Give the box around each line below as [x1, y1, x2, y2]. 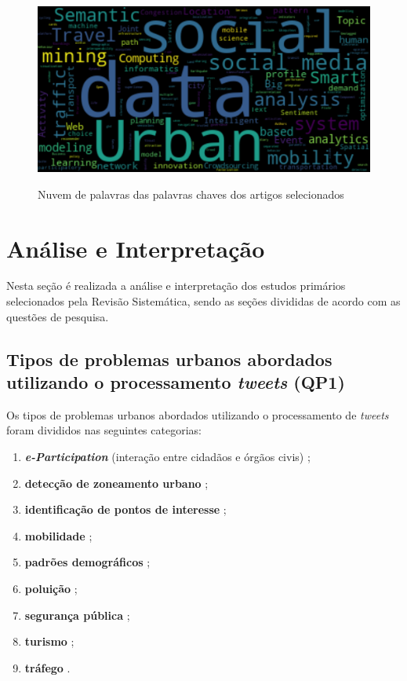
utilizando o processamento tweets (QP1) [6, 370, 345, 394]
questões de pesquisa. [6, 308, 109, 324]
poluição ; [24, 580, 78, 596]
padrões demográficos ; [24, 554, 151, 570]
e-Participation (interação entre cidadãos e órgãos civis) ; [24, 449, 311, 465]
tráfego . [24, 659, 71, 676]
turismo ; [24, 633, 74, 650]
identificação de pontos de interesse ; [24, 501, 227, 518]
